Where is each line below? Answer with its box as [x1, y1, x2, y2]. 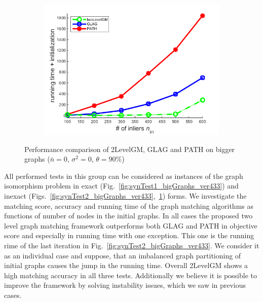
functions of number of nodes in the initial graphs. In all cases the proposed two [4, 210, 253, 221]
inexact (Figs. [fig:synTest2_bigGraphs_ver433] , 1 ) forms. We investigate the [4, 190, 247, 201]
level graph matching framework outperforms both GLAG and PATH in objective [4, 220, 257, 231]
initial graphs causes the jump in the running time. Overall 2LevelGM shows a [4, 260, 248, 271]
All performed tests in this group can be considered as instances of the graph [4, 170, 243, 181]
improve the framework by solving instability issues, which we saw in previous [4, 280, 246, 290]
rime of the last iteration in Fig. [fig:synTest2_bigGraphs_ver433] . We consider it [4, 240, 259, 250]
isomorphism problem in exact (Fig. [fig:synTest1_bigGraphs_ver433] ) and [4, 180, 239, 191]
